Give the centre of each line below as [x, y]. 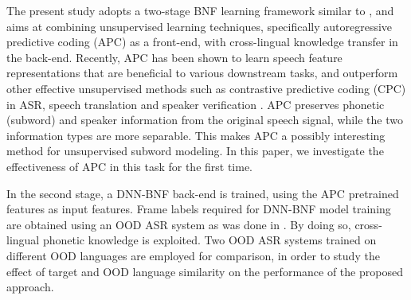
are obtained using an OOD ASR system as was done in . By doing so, [179, 224]
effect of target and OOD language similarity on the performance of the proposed [205, 271]
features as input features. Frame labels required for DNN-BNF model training [199, 209]
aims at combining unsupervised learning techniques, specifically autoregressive [200, 26]
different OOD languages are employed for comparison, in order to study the [193, 255]
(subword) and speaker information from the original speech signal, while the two [205, 120]
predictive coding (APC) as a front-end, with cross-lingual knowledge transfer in [202, 42]
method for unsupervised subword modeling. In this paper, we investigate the [195, 151]
